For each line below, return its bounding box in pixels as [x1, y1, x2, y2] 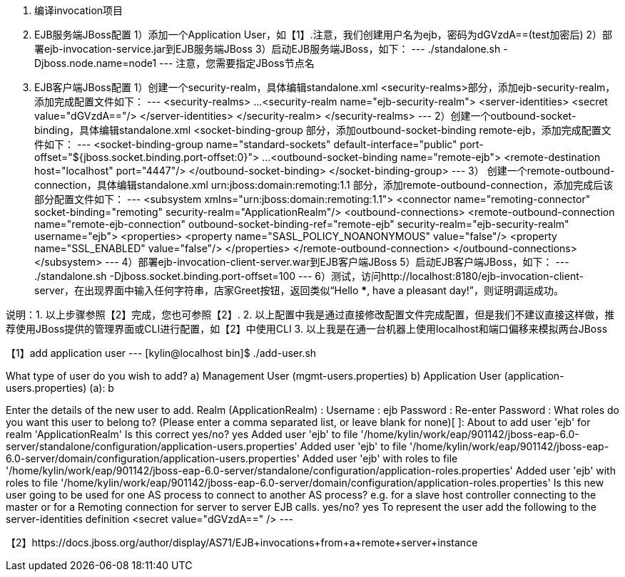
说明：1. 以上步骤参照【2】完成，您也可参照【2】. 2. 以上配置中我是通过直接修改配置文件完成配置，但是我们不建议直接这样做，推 [6, 308, 615, 321]
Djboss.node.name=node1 [34, 57, 157, 69]
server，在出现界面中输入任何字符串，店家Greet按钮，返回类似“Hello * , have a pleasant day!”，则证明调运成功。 [34, 284, 564, 296]
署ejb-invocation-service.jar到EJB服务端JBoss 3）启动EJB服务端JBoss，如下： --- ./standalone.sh [34, 43, 501, 55]
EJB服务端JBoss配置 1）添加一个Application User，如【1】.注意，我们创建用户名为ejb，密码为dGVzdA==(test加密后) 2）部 [34, 28, 612, 41]
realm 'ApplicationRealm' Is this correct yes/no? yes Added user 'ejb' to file [6, 428, 358, 440]
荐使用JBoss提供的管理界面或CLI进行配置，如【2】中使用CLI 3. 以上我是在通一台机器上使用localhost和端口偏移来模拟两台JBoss [6, 323, 608, 335]
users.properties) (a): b [6, 382, 114, 394]
